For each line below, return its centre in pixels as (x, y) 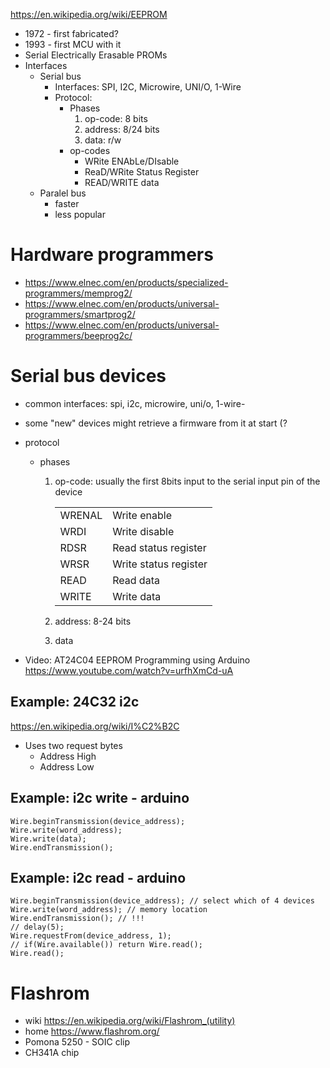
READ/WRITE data (122, 182)
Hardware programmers (112, 255)
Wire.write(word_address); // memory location (109, 910)
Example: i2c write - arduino (100, 798)
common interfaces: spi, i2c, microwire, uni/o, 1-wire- (135, 403)
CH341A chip (52, 1053)
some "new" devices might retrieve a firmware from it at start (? (156, 423)
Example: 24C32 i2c (75, 702)
